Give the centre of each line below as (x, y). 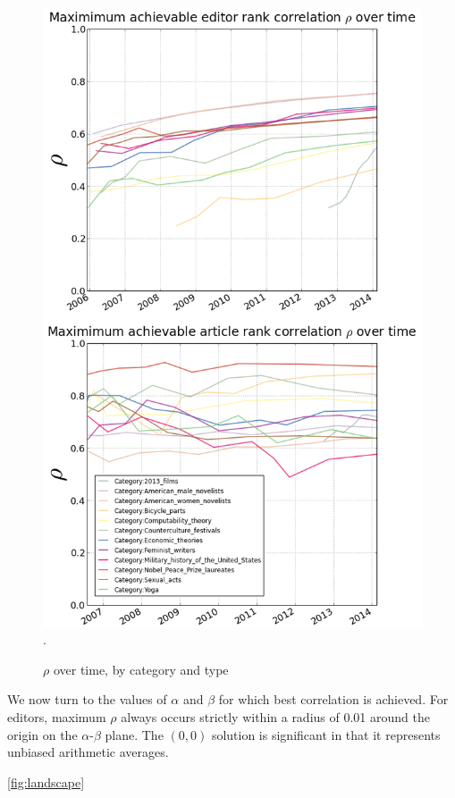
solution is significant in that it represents (326, 734)
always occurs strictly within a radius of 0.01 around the (275, 716)
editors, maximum (57, 716)
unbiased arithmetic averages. (88, 752)
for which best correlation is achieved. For (333, 699)
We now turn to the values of (87, 699)
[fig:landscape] (46, 781)
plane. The (134, 734)
